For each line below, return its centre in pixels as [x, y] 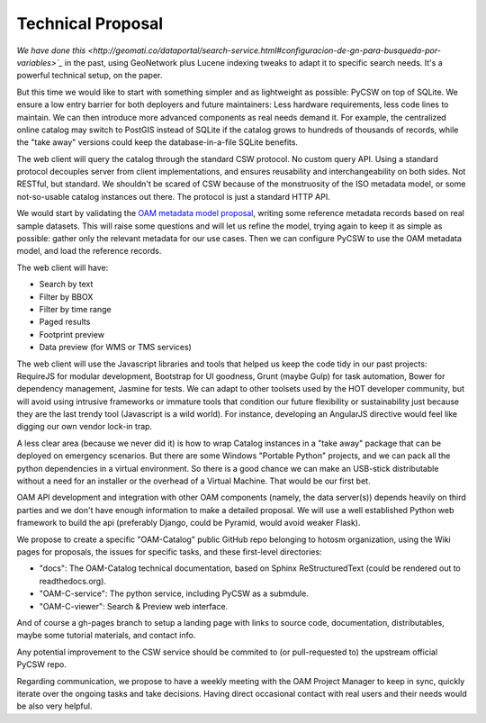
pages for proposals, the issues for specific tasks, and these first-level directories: [170, 552]
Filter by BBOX [66, 296]
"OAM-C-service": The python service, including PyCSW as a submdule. [174, 593]
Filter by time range [75, 309]
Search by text [66, 285]
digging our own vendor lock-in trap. [85, 427]
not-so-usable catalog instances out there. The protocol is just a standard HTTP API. [173, 196]
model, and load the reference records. [89, 251]
